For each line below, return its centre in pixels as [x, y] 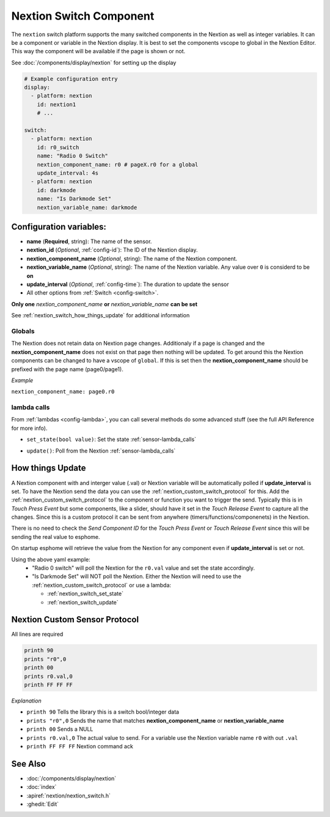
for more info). [29, 428]
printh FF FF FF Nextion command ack [80, 746]
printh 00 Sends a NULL [60, 729]
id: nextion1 [57, 104]
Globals [23, 331]
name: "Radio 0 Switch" [72, 156]
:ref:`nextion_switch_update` [83, 602]
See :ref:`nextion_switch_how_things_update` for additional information [101, 315]
